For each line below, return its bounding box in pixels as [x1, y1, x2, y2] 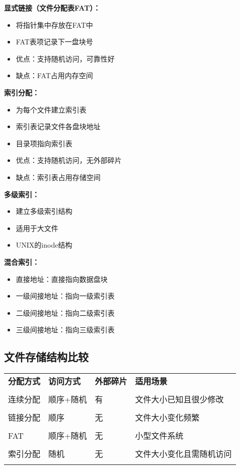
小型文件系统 [135, 430, 184, 442]
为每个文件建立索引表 [16, 104, 87, 114]
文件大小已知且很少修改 [135, 393, 224, 405]
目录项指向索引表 [16, 138, 72, 148]
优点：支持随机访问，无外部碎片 [16, 155, 122, 165]
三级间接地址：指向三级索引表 [16, 324, 115, 335]
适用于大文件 [16, 222, 58, 233]
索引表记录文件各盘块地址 [16, 121, 101, 132]
